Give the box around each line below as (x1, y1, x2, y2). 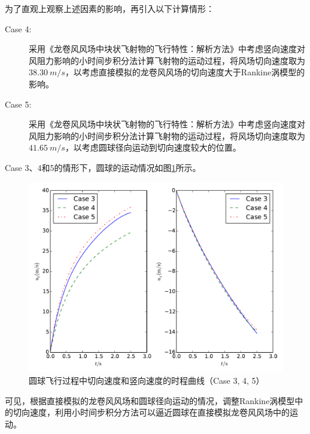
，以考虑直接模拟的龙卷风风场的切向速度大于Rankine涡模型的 (65, 66, 305, 78)
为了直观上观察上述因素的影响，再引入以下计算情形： (5, 2, 214, 14)
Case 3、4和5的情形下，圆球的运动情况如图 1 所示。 (5, 161, 201, 173)
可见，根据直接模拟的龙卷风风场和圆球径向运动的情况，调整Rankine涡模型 (5, 394, 295, 407)
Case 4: (5, 22, 32, 35)
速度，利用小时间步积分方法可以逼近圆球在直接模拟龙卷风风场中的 (29, 406, 290, 418)
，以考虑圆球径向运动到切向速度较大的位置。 (65, 141, 241, 154)
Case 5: (5, 97, 32, 110)
